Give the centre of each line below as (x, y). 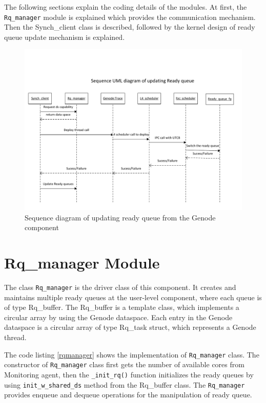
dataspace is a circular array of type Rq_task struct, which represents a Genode (130, 327)
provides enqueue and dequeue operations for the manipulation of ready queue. (128, 395)
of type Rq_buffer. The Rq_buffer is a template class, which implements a (122, 307)
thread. (15, 337)
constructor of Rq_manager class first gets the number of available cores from (124, 364)
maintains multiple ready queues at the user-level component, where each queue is (133, 297)
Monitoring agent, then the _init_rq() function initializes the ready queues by (129, 374)
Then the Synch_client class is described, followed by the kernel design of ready (130, 27)
